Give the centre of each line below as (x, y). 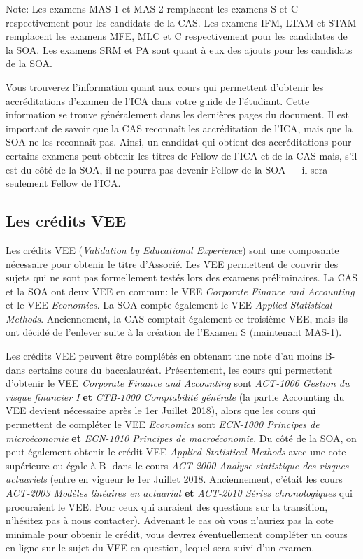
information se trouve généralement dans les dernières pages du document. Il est (178, 114)
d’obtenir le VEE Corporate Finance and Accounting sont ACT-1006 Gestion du (178, 383)
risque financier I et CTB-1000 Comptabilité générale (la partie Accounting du (175, 396)
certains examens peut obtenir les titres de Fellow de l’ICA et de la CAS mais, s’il (181, 155)
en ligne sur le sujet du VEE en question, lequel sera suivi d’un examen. (160, 547)
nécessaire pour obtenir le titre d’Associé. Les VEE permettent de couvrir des (172, 263)
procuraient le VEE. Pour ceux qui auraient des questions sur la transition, (167, 506)
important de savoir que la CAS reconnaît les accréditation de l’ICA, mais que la (179, 128)
